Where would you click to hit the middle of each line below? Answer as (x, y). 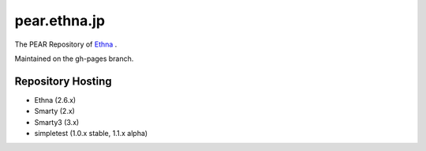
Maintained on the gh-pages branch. (74, 59)
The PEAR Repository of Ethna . (66, 44)
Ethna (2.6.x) (55, 100)
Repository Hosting (63, 81)
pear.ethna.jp (60, 21)
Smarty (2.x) (54, 111)
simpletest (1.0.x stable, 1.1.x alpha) (91, 134)
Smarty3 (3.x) (57, 122)
